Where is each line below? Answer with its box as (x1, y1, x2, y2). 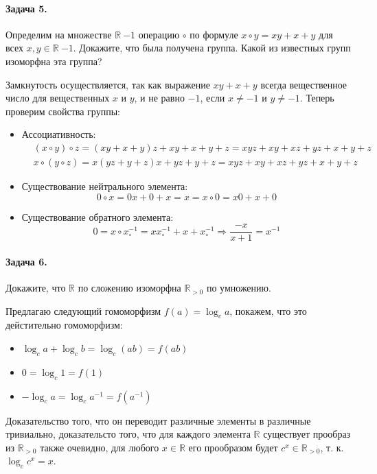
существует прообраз (263, 427, 351, 441)
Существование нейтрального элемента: (21, 179, 188, 193)
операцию (138, 27, 180, 41)
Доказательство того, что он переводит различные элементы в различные (5, 413, 311, 427)
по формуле (190, 27, 238, 41)
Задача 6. (5, 254, 47, 268)
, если (200, 91, 225, 105)
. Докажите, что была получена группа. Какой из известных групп (73, 40, 351, 55)
